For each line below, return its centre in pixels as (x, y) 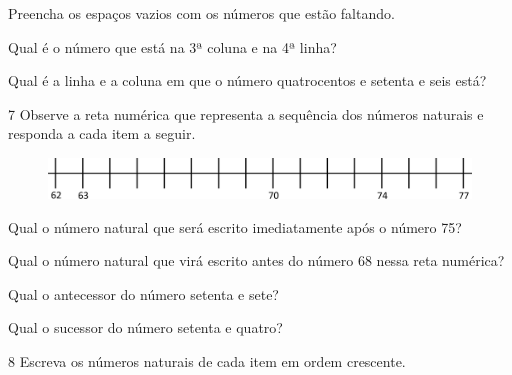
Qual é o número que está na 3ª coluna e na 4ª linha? (172, 46)
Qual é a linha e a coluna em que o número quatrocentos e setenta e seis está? (247, 80)
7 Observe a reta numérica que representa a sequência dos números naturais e (246, 113)
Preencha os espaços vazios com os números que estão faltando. (201, 13)
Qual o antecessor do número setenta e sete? (143, 293)
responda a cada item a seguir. (102, 133)
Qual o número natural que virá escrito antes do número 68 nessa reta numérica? (256, 260)
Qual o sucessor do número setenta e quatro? (145, 327)
